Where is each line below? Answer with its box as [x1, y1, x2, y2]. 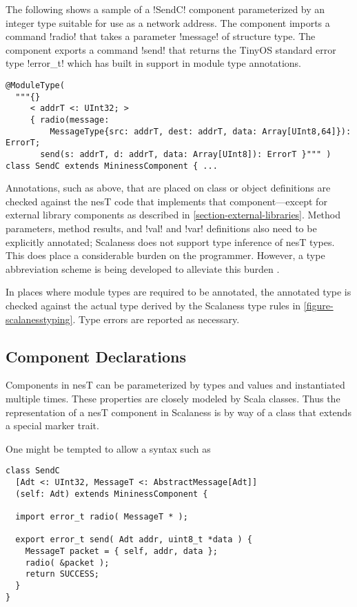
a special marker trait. [6, 418, 99, 433]
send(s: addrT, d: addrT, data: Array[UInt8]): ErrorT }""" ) [40, 149, 331, 159]
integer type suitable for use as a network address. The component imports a [6, 15, 330, 30]
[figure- [303, 298, 334, 312]
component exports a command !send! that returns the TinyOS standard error [6, 42, 336, 56]
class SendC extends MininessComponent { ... [6, 161, 218, 171]
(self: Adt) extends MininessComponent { [15, 488, 208, 499]
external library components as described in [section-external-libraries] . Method [6, 207, 341, 222]
